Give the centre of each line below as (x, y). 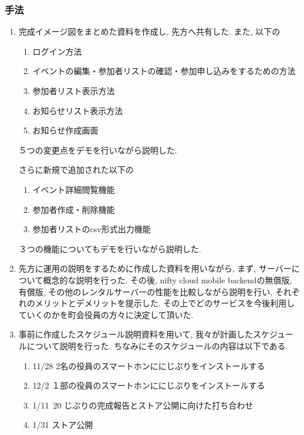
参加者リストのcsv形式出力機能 (92, 229)
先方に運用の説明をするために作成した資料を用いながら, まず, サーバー (155, 268)
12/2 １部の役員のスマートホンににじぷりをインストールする (149, 385)
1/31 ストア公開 (63, 425)
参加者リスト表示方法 (74, 91)
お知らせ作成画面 (65, 130)
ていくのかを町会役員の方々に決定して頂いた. (106, 314)
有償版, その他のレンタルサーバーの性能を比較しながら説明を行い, (146, 291)
